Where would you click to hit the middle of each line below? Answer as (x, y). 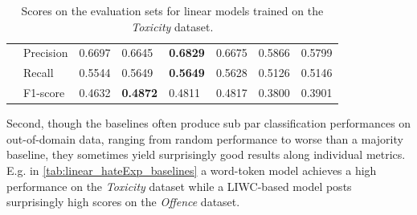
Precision (46, 53)
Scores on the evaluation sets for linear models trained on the (172, 10)
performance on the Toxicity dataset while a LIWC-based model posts (179, 186)
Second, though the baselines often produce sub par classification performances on (209, 123)
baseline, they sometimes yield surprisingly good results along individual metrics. (206, 154)
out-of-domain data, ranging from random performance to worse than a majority (205, 138)
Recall (39, 73)
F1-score (44, 93)
